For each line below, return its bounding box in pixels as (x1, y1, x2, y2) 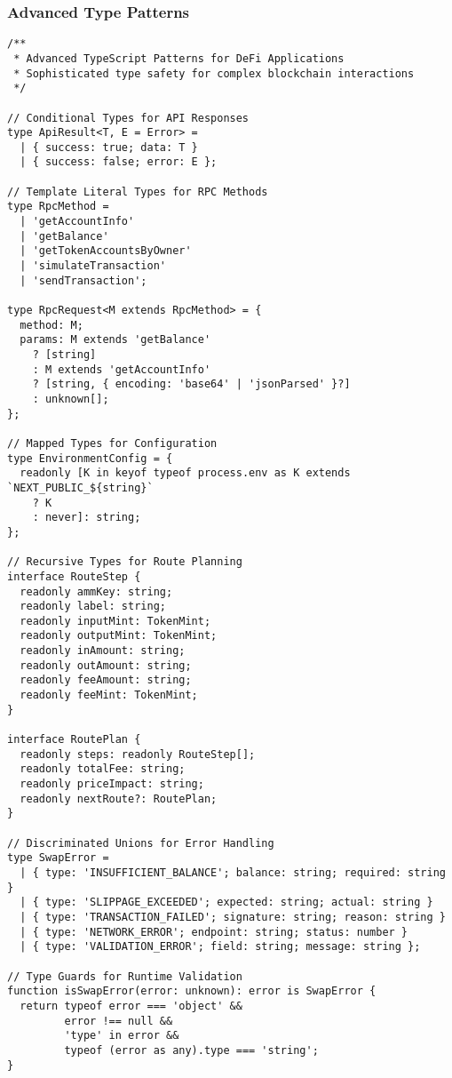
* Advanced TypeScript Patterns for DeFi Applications (13, 52, 345, 65)
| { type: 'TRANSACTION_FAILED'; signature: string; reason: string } (20, 910, 446, 923)
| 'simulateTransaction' (20, 260, 166, 273)
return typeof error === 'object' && (20, 999, 242, 1012)
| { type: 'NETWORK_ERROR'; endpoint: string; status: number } (20, 925, 408, 938)
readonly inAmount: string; (20, 644, 186, 658)
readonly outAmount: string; (20, 659, 192, 672)
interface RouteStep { (7, 570, 141, 583)
